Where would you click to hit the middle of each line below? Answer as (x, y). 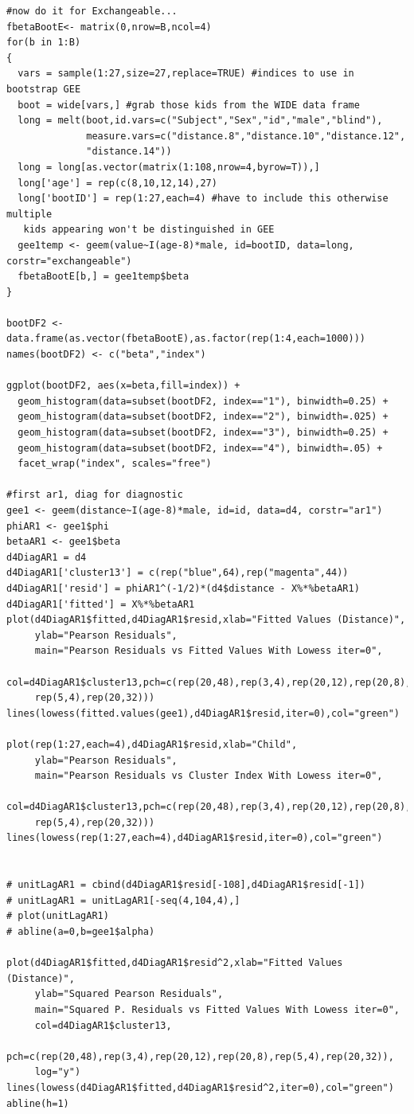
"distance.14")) (129, 152)
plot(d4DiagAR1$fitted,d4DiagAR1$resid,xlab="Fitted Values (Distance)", (206, 620)
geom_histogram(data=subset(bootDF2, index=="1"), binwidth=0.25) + (203, 401)
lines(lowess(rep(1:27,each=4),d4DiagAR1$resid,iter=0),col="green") (195, 838)
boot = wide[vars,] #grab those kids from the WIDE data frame (189, 105)
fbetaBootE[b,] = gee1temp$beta (103, 277)
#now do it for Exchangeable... (92, 11)
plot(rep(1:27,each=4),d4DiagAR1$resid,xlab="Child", (152, 744)
